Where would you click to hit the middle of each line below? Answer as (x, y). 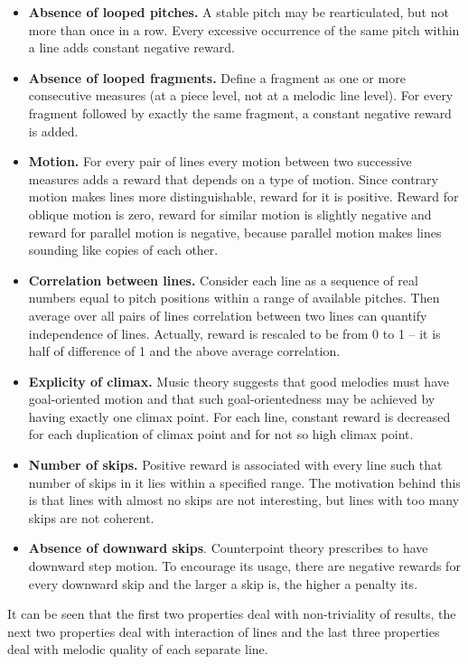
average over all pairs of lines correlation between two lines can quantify (228, 315)
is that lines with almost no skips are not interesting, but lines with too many (244, 500)
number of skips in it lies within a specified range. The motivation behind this (244, 482)
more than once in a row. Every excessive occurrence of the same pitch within (244, 29)
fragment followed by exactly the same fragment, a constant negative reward (240, 112)
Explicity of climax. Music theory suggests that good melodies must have (239, 381)
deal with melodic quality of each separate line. (138, 649)
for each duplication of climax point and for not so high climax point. (221, 434)
